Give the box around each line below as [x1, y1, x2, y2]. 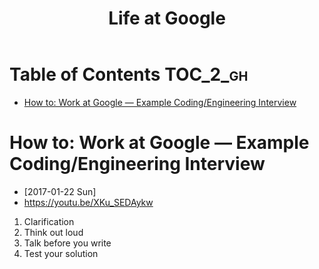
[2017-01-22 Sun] [23, 185, 97, 197]
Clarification [23, 215, 75, 227]
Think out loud [23, 226, 84, 238]
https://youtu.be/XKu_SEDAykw [23, 196, 154, 208]
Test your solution [23, 247, 99, 259]
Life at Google [108, 7, 226, 30]
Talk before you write [23, 237, 112, 249]
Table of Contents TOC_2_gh [9, 63, 249, 86]
